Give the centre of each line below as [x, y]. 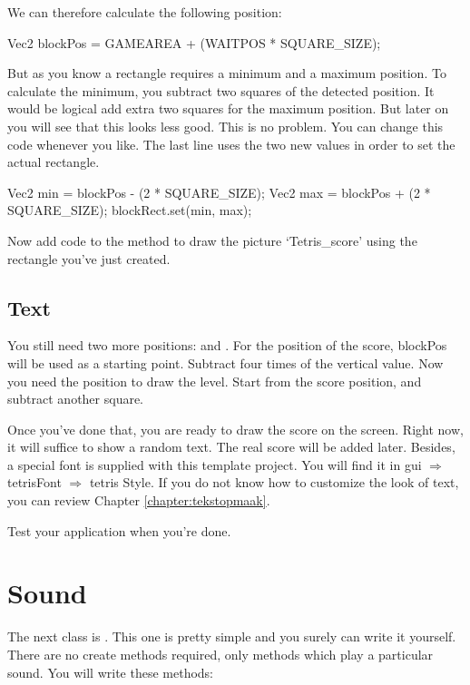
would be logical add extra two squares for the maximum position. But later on [228, 108]
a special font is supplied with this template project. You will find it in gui [215, 464]
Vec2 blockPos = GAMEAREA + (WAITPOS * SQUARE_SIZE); [194, 42]
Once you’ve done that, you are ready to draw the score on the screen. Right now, [235, 429]
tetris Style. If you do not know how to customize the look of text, [274, 482]
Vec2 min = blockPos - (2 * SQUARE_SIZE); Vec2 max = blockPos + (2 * [219, 192]
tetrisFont [34, 482]
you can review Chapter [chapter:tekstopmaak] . [139, 500]
